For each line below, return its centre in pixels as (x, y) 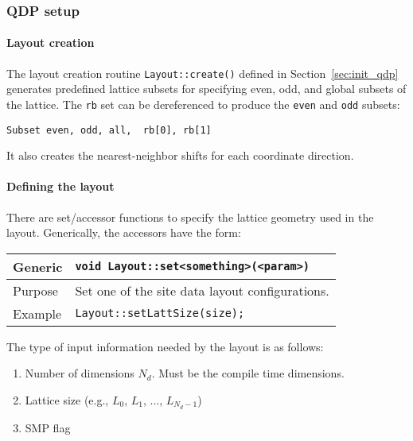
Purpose (35, 290)
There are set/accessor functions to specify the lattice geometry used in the (190, 217)
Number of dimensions (80, 373)
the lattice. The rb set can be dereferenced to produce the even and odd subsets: (203, 104)
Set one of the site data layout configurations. (202, 290)
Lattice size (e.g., (67, 399)
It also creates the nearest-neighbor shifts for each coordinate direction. (180, 155)
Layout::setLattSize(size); (160, 313)
